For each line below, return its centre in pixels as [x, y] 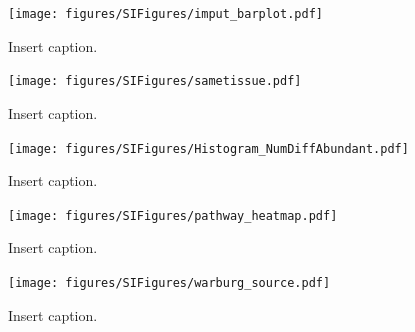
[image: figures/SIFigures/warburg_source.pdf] [169, 283]
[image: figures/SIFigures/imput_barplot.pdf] [165, 14]
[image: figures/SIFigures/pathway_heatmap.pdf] [173, 215]
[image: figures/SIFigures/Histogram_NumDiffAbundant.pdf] [208, 148]
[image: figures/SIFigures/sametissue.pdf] [155, 81]
